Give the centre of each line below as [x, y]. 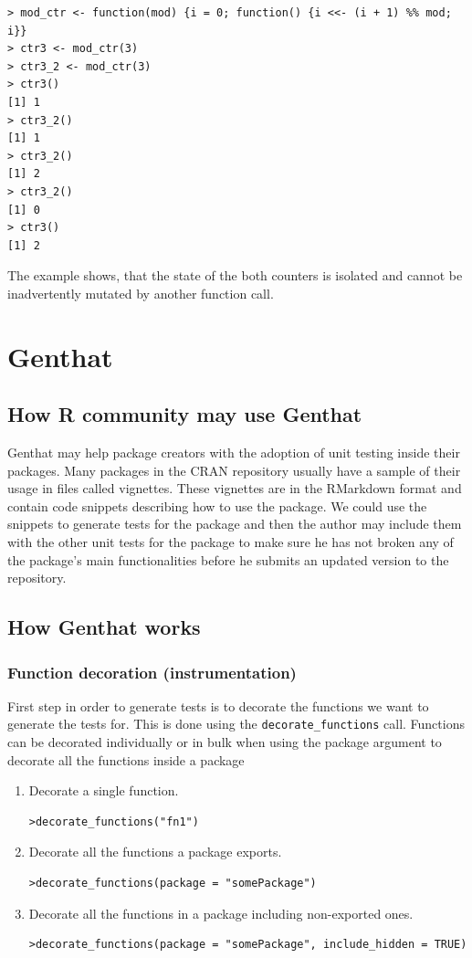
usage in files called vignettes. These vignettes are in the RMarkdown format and [235, 488]
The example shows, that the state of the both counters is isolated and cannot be [235, 275]
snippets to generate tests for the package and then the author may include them [235, 524]
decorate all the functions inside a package [126, 759]
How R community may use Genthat [185, 414]
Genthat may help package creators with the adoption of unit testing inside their [234, 453]
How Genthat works [104, 627]
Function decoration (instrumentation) [152, 672]
